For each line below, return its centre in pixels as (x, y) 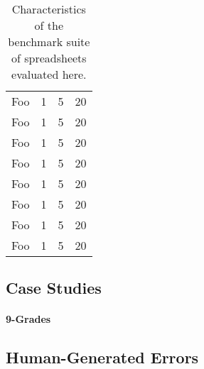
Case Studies (54, 288)
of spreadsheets (49, 58)
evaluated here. (49, 74)
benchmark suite (49, 42)
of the (49, 25)
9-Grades (28, 319)
